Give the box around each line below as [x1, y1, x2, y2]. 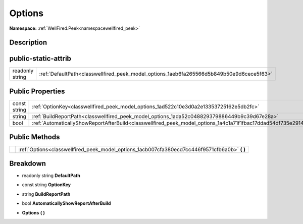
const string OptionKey [22, 182, 71, 188]
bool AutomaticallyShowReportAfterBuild [22, 200, 111, 206]
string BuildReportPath [22, 191, 71, 197]
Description [9, 38, 47, 47]
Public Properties [9, 87, 65, 95]
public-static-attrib [9, 54, 72, 63]
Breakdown [9, 159, 46, 167]
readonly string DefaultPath [22, 173, 80, 179]
